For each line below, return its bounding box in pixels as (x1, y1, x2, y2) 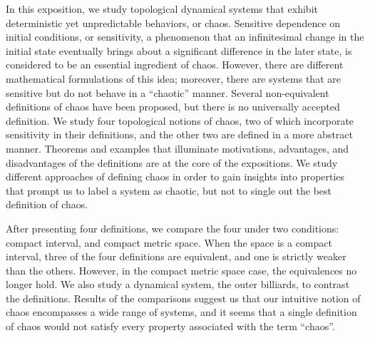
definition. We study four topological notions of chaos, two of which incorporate (6, 113, 354, 128)
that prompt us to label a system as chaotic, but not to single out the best (6, 183, 332, 198)
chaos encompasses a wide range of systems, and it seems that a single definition (6, 304, 357, 319)
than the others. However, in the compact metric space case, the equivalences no (6, 262, 357, 277)
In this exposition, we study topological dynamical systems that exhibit (6, 1, 318, 16)
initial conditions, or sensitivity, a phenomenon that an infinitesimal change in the (6, 29, 364, 44)
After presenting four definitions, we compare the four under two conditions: (6, 220, 339, 235)
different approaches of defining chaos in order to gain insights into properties (6, 169, 345, 184)
